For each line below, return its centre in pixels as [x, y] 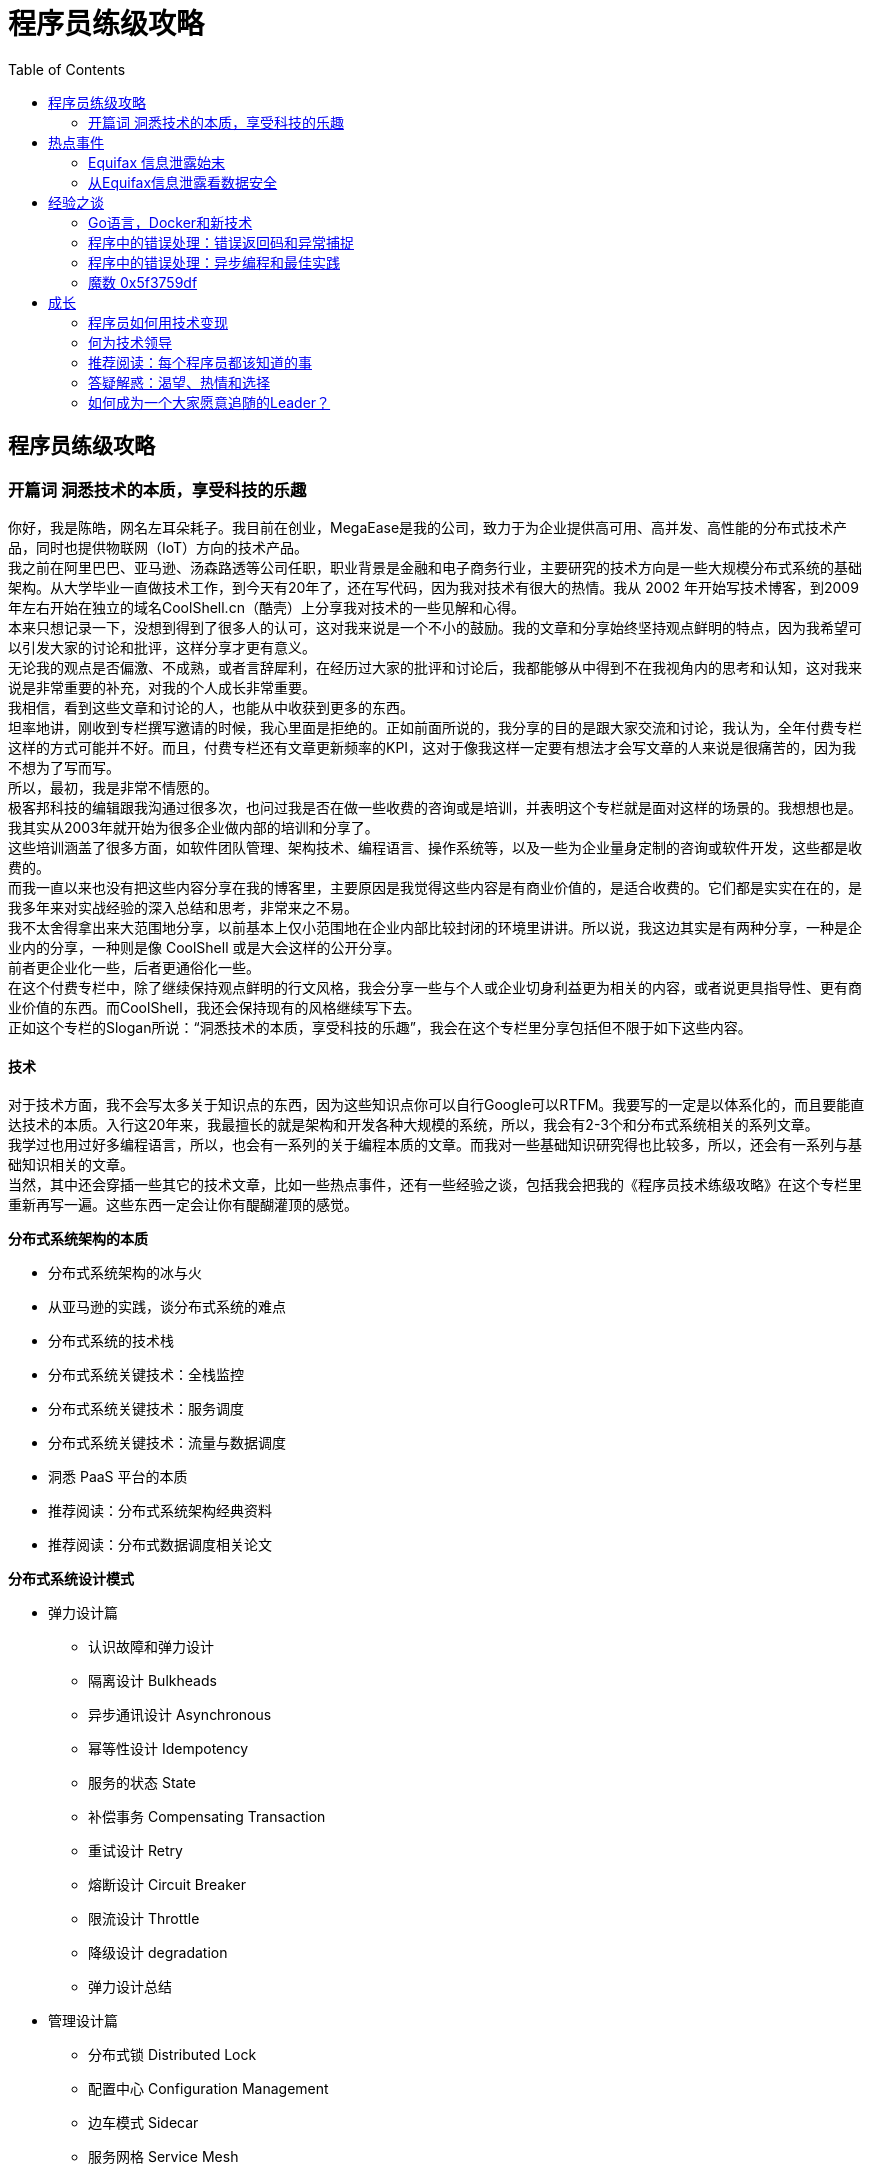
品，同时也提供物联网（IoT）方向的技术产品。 [158, 547]
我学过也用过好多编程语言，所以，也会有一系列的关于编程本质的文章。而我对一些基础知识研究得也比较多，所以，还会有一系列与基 [435, 1145]
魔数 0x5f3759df [143, 282]
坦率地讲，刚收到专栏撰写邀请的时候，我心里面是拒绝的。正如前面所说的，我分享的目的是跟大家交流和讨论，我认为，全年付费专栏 [435, 727]
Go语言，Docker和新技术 [170, 222]
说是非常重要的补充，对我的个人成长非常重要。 [162, 687]
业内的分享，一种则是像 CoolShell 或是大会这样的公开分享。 [204, 947]
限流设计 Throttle [144, 1919]
